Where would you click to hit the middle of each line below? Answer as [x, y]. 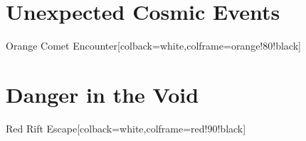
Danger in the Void [102, 94]
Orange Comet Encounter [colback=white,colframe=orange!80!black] [153, 46]
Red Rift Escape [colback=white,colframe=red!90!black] [126, 128]
